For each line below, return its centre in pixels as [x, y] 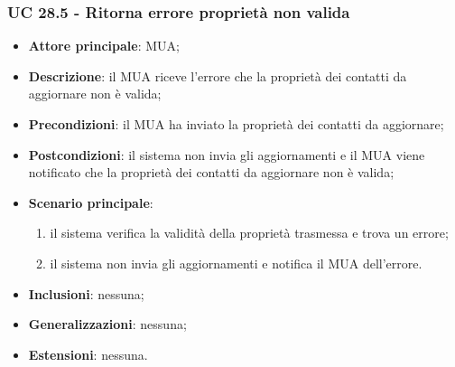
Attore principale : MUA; [104, 46]
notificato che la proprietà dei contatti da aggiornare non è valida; [211, 172]
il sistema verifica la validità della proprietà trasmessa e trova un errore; [249, 233]
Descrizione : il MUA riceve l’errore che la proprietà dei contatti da [218, 75]
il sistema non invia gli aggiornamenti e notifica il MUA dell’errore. [236, 263]
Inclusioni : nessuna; [86, 293]
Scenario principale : [91, 202]
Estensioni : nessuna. [88, 354]
